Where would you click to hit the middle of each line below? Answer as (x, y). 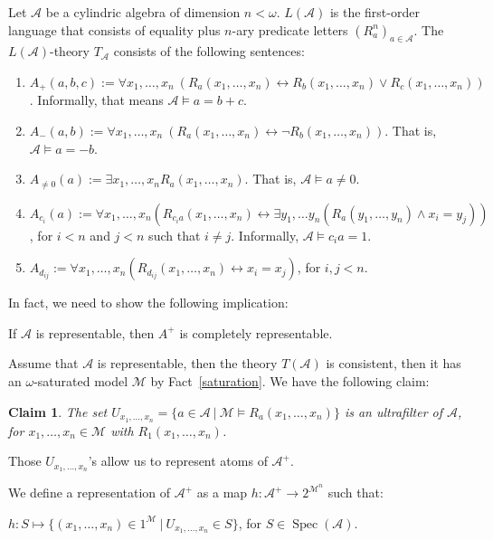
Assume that (43, 363)
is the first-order (374, 12)
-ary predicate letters (290, 29)
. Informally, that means (96, 100)
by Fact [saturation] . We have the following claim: (290, 381)
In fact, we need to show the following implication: (148, 303)
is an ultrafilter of (393, 411)
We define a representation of (90, 493)
